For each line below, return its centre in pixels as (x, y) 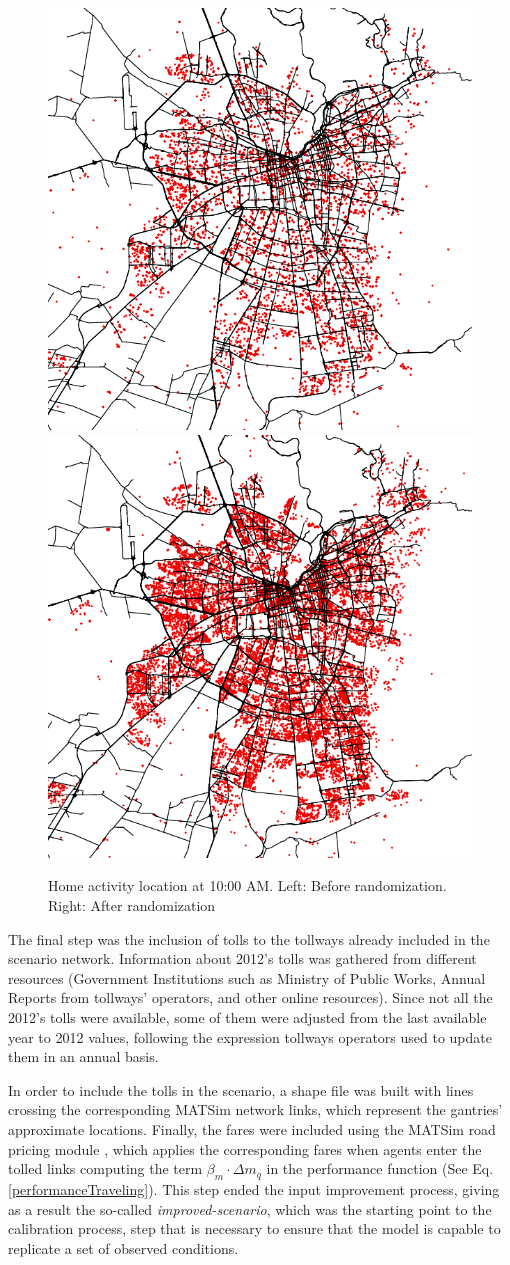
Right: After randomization (132, 904)
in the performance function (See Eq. (380, 1168)
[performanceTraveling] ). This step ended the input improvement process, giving (254, 1188)
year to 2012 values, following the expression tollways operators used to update (250, 1036)
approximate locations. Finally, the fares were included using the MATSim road (252, 1128)
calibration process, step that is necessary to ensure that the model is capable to (254, 1228)
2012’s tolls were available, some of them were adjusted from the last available (247, 1016)
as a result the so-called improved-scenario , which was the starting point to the (250, 1208)
